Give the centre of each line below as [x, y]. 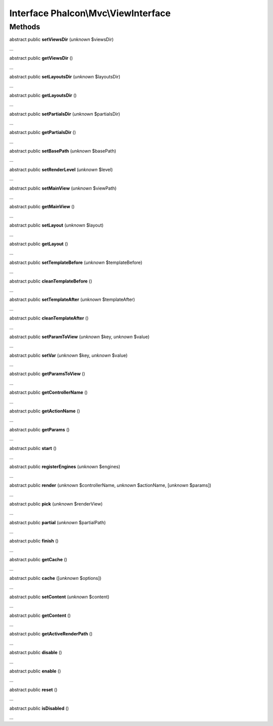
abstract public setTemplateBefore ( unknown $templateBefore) [76, 262]
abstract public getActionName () [45, 411]
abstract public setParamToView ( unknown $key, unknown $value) [79, 337]
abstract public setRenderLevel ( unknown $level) [61, 169]
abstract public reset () [33, 690]
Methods [25, 27]
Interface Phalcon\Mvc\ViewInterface [90, 13]
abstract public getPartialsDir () [42, 132]
